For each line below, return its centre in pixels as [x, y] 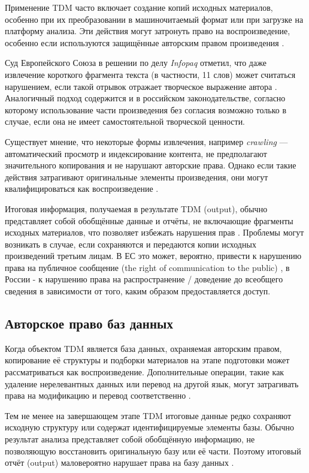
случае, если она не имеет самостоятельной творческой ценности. [125, 121]
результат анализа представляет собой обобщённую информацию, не [130, 439]
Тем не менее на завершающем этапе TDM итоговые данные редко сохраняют [148, 415]
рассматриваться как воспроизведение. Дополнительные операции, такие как [145, 372]
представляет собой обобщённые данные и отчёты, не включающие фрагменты [149, 220]
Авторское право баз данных [89, 323]
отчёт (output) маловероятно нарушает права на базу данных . [119, 463]
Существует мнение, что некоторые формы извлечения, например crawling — [146, 141]
